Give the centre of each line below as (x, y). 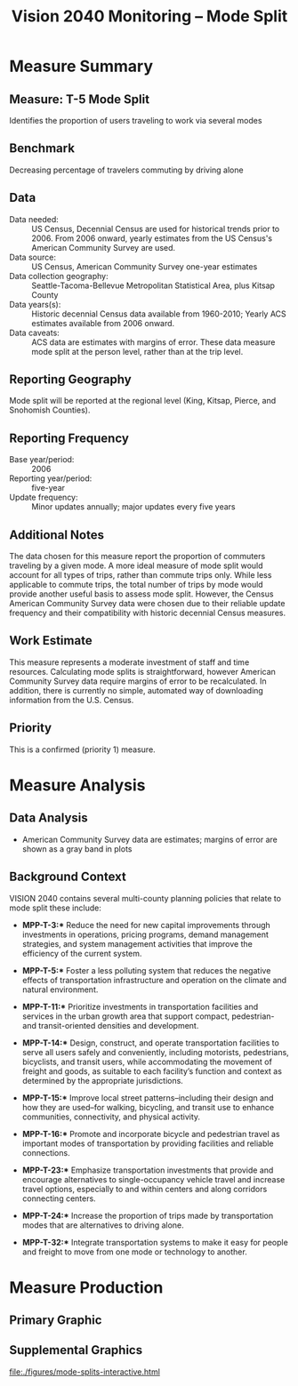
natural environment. (60, 989)
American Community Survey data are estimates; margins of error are (149, 839)
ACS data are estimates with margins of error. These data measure (153, 342)
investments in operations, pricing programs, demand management (145, 934)
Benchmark (42, 148)
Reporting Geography (70, 380)
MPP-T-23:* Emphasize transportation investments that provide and (148, 1170)
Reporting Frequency (69, 438)
